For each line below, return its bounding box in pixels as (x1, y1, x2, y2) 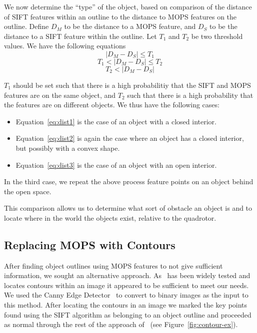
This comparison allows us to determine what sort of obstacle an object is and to (4, 203, 252, 213)
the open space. (4, 186, 51, 196)
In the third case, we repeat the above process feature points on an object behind (4, 176, 253, 187)
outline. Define (4, 21, 49, 31)
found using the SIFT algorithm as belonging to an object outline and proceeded (4, 309, 251, 320)
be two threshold (191, 30, 243, 41)
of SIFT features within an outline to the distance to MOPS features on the (4, 11, 237, 21)
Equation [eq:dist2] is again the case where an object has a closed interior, (15, 133, 244, 143)
